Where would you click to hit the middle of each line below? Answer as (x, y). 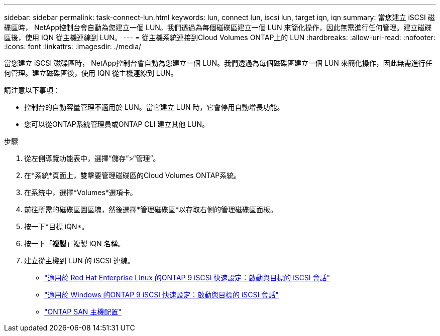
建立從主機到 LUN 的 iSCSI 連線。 (79, 261)
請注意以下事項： (32, 90)
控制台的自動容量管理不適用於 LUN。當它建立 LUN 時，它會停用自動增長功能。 (154, 107)
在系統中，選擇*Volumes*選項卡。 (81, 192)
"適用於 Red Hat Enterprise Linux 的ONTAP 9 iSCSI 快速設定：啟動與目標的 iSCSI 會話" (187, 278)
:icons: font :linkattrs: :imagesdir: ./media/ (73, 46)
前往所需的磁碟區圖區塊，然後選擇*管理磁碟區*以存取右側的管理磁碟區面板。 (151, 209)
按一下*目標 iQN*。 (57, 226)
